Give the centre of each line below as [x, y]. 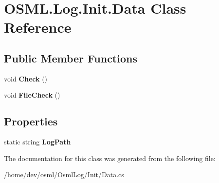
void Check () [26, 78]
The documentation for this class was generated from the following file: [110, 158]
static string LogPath [37, 142]
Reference [38, 27]
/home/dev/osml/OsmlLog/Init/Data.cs [64, 174]
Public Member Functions [71, 58]
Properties [31, 121]
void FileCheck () [32, 95]
